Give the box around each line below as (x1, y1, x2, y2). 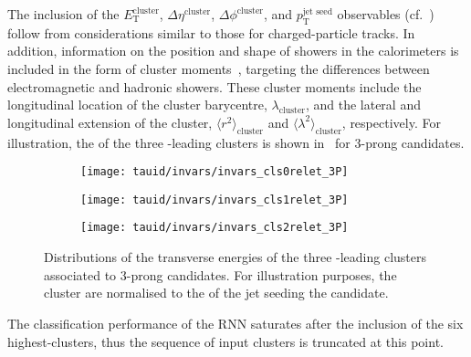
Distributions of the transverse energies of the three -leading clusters (44, 247, 427, 267)
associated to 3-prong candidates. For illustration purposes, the (44, 265, 397, 284)
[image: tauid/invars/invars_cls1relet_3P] (80, 193, 349, 206)
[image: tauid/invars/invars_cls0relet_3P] (80, 165, 349, 179)
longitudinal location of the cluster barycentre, (7, 95, 267, 114)
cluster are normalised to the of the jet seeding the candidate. (44, 283, 389, 302)
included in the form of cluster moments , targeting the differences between (7, 58, 430, 78)
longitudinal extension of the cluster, (7, 112, 213, 131)
